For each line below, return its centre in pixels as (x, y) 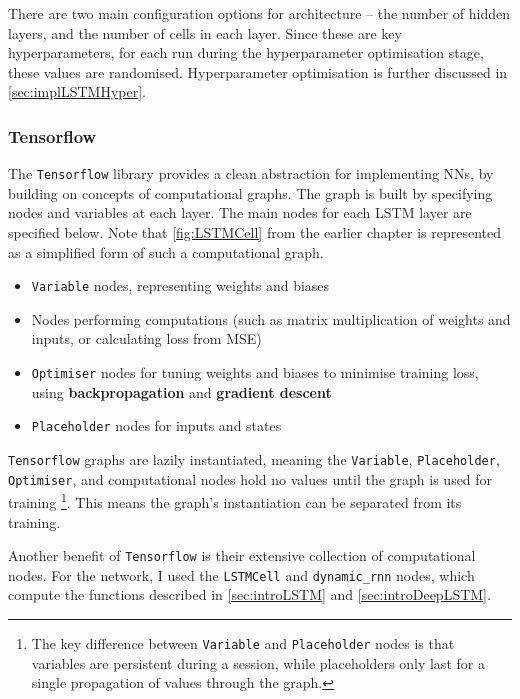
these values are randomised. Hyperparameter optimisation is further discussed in (258, 71)
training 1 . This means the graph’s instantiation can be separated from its (235, 500)
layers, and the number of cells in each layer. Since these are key (205, 32)
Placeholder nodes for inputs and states (156, 425)
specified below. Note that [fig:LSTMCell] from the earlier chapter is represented (255, 232)
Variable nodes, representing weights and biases (180, 285)
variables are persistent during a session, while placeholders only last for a (258, 662)
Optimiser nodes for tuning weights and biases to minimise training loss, (255, 372)
